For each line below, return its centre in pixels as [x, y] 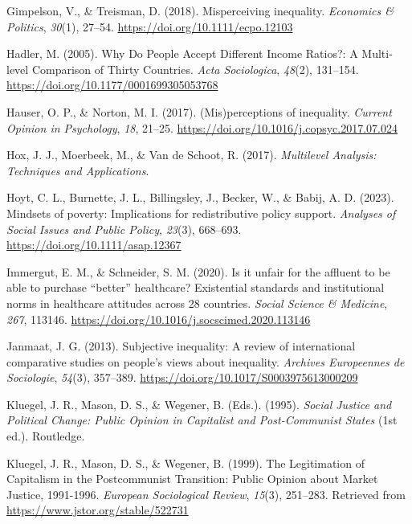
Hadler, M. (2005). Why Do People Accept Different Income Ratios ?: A [182, 53]
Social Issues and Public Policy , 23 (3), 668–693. [124, 229]
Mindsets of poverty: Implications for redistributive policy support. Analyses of [201, 213]
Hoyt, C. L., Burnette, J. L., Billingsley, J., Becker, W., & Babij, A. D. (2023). [200, 197]
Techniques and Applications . [78, 170]
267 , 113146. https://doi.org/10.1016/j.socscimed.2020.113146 [159, 319]
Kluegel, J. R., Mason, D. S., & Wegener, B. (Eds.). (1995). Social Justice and [199, 404]
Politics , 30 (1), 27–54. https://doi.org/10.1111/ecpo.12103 [150, 26]
